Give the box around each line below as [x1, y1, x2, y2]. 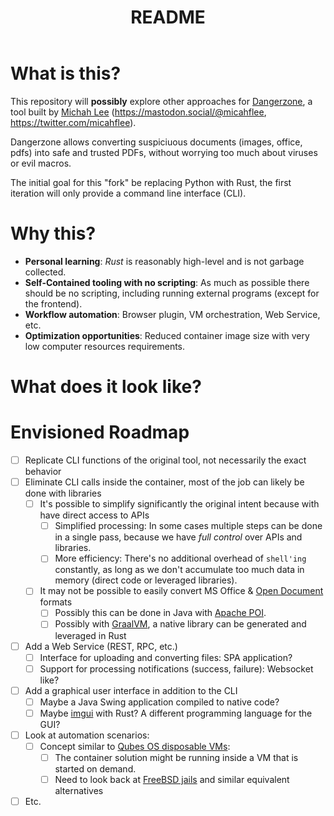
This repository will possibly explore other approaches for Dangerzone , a [10, 95, 313, 107]
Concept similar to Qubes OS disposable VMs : [39, 740, 231, 752]
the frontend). [24, 297, 83, 310]
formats [39, 596, 73, 608]
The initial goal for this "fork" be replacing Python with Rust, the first [10, 176, 292, 188]
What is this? [10, 62, 122, 85]
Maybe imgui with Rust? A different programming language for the [39, 707, 313, 719]
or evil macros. [10, 157, 72, 169]
